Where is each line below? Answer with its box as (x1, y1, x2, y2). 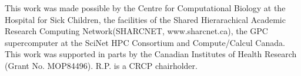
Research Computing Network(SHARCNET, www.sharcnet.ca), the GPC (5, 25, 268, 37)
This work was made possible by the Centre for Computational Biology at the (5, 2, 286, 14)
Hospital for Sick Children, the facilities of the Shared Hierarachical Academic (5, 13, 286, 25)
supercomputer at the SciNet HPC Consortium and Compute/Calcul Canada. (5, 36, 285, 48)
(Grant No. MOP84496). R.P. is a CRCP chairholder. (5, 59, 198, 71)
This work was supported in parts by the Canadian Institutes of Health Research (5, 48, 297, 60)
